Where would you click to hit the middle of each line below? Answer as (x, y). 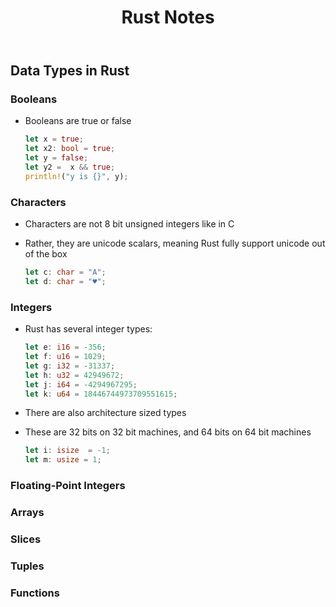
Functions (35, 593)
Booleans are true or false (78, 121)
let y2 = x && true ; (70, 167)
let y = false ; (56, 158)
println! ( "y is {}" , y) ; (76, 176)
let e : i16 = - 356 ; (65, 347)
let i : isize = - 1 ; (67, 451)
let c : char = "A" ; (65, 272)
